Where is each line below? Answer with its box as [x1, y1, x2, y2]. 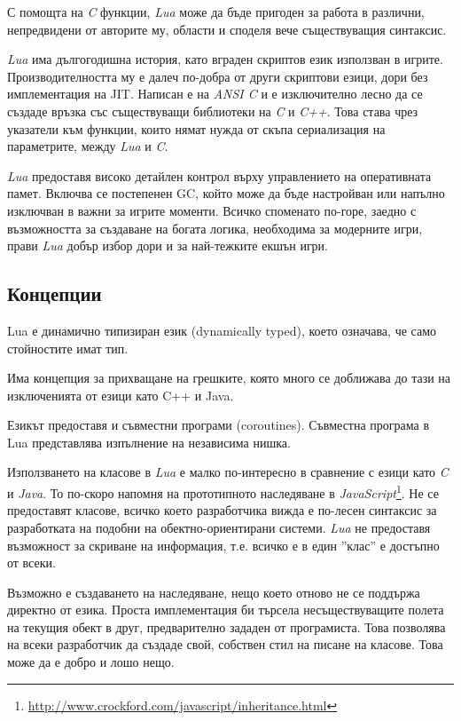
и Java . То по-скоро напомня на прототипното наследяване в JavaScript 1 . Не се [7, 481, 439, 502]
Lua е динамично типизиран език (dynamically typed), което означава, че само [7, 321, 437, 339]
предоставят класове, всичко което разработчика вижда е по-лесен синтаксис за [7, 501, 437, 519]
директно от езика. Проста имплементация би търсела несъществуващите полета [7, 600, 444, 619]
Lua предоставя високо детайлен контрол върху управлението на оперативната [7, 166, 432, 185]
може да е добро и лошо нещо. [7, 653, 175, 671]
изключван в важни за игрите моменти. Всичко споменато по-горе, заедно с [7, 201, 417, 219]
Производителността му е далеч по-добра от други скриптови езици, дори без [7, 67, 428, 85]
